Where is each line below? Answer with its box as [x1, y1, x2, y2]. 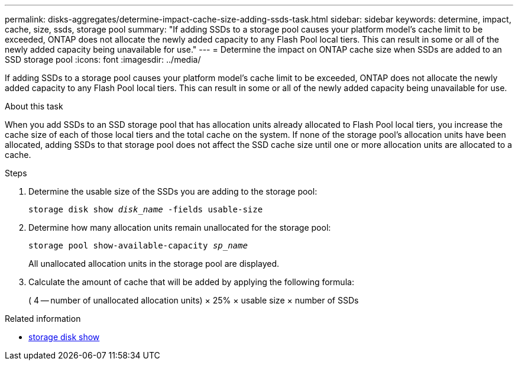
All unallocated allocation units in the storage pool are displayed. [28, 259, 280, 269]
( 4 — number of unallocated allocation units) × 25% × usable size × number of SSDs [28, 295, 359, 305]
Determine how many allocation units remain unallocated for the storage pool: [28, 222, 331, 232]
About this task [5, 101, 63, 111]
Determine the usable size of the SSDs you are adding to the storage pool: [28, 186, 318, 196]
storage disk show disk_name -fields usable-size [28, 205, 263, 214]
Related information [5, 314, 81, 324]
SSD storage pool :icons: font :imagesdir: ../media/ [5, 54, 201, 64]
